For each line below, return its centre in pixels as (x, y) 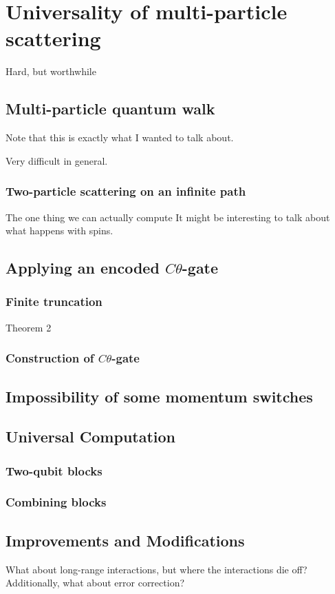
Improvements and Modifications (125, 540)
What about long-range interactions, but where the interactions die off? (156, 569)
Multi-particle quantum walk (110, 109)
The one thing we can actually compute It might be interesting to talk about (168, 217)
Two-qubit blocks (54, 470)
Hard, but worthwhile (51, 71)
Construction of (50, 358)
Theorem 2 (29, 327)
